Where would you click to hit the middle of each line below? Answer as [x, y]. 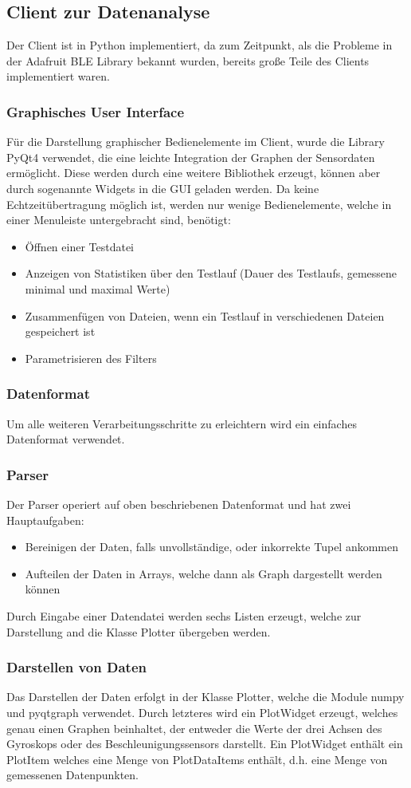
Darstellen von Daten [76, 667]
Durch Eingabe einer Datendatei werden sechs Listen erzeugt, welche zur [184, 615]
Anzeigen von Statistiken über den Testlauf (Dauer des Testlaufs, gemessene [211, 273]
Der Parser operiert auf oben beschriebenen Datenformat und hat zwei [179, 504]
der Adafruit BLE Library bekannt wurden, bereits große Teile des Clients [188, 60]
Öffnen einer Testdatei [80, 246]
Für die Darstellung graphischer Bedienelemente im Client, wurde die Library [196, 142]
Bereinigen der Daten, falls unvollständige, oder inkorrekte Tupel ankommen [212, 547]
